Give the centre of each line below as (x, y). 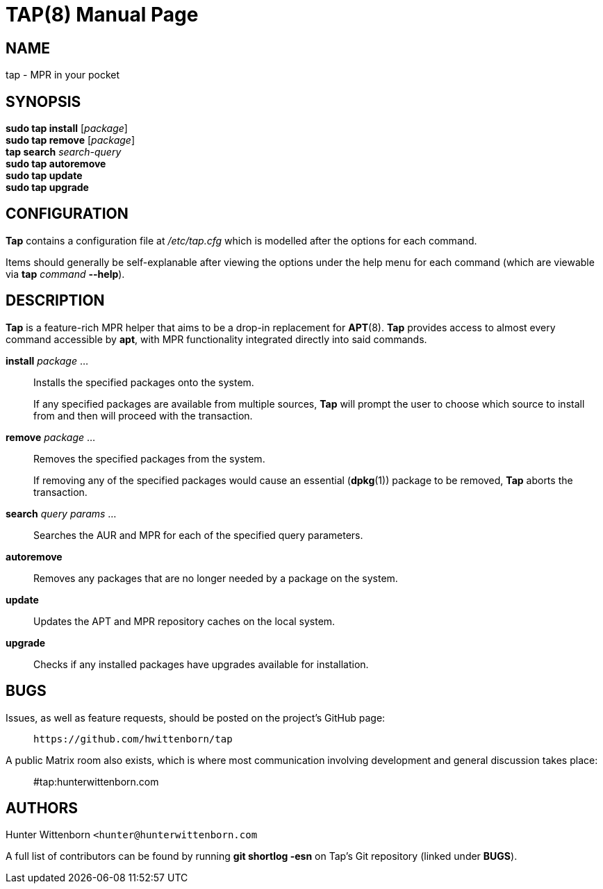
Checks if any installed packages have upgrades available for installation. (201, 664)
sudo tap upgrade (47, 188)
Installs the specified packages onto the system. (144, 382)
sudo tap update (44, 176)
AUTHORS (42, 808)
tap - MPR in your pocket (63, 75)
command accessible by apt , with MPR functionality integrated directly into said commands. (216, 339)
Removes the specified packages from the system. (149, 458)
